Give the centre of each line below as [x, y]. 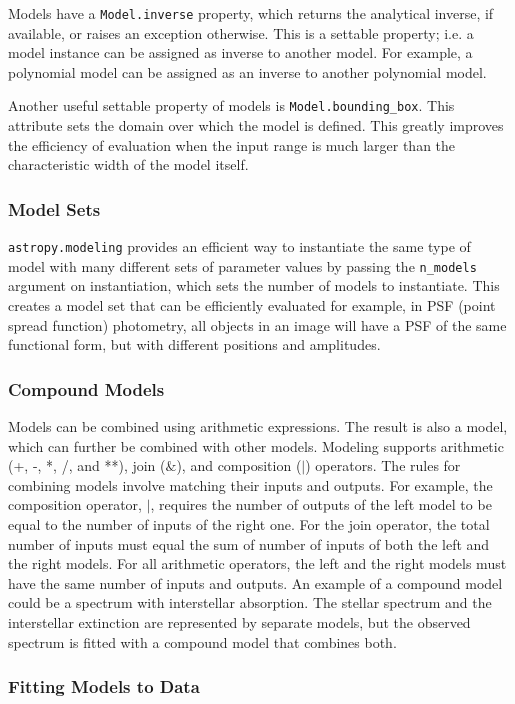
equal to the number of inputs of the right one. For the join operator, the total [249, 523]
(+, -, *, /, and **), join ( [87, 465]
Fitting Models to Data [104, 686]
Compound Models [86, 388]
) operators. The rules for [383, 465]
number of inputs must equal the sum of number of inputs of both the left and [249, 543]
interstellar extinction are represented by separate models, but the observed [239, 621]
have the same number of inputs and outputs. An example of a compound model [255, 582]
